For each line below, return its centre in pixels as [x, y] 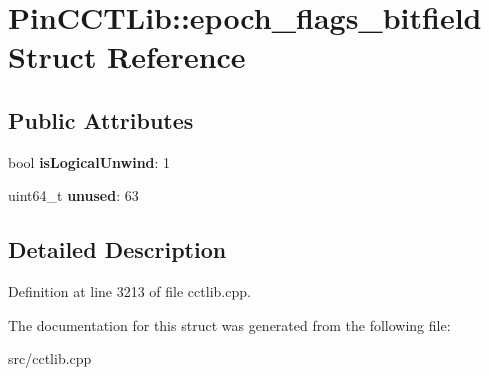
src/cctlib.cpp [50, 358]
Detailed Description [117, 249]
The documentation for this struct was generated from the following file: [229, 324]
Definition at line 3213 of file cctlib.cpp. [129, 291]
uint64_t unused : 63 [73, 195]
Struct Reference [127, 56]
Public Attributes [101, 119]
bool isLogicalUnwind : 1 [89, 161]
